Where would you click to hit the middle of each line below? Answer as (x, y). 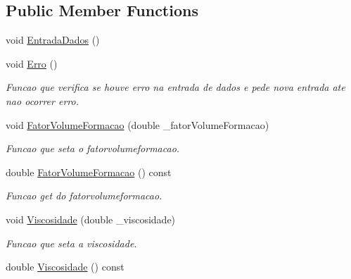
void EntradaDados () (53, 40)
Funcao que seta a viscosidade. (71, 243)
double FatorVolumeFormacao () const (89, 172)
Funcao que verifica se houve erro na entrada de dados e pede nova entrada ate (175, 87)
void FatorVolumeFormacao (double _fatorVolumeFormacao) (138, 124)
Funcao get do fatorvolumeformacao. (84, 196)
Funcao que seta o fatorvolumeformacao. (93, 148)
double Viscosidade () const (65, 267)
